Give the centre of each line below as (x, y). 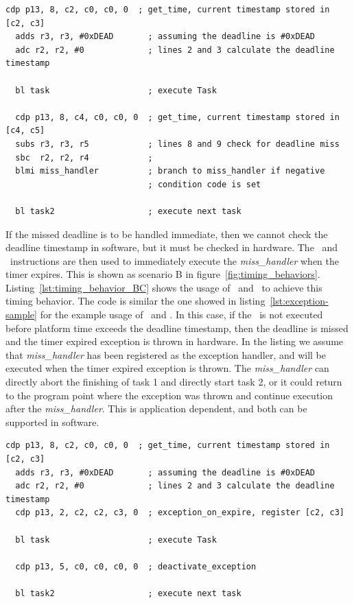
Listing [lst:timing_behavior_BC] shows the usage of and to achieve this (164, 287)
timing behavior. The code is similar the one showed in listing (135, 301)
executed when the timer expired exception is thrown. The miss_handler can (167, 368)
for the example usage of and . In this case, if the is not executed (181, 315)
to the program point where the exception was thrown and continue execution (169, 395)
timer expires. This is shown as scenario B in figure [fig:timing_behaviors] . (163, 274)
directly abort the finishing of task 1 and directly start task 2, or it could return (174, 382)
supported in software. (52, 422)
